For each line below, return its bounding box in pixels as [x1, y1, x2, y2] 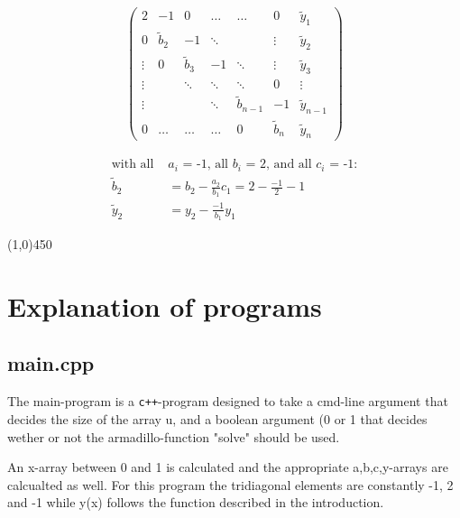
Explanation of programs [7, 287, 322, 324]
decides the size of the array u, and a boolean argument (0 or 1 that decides [7, 409, 428, 428]
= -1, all [182, 158, 229, 171]
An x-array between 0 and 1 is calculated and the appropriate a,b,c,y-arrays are [7, 458, 448, 476]
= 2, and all [245, 158, 312, 171]
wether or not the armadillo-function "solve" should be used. [7, 427, 340, 446]
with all [111, 158, 154, 171]
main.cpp [7, 349, 95, 377]
